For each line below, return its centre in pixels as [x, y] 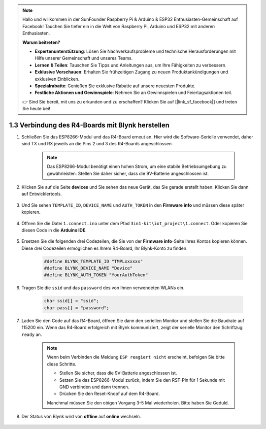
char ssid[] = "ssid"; [71, 301]
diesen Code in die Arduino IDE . [54, 230]
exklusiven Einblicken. [57, 79]
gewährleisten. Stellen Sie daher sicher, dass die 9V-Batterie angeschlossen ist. [128, 173]
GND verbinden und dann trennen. [94, 387]
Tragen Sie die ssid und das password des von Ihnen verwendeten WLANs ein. [103, 288]
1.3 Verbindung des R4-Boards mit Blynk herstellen [89, 125]
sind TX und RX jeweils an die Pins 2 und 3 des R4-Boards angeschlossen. [97, 144]
